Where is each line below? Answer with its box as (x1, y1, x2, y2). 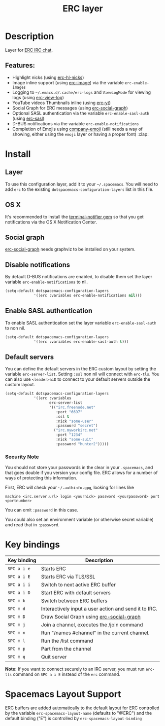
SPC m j (7, 622, 26, 628)
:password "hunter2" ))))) (56, 441, 109, 446)
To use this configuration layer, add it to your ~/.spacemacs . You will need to (5, 181, 159, 187)
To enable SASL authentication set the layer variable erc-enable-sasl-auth (5, 320, 157, 326)
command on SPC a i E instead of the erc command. (13, 671, 121, 677)
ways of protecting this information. (5, 475, 77, 481)
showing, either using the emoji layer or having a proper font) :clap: (12, 131, 149, 137)
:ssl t (56, 414, 69, 419)
